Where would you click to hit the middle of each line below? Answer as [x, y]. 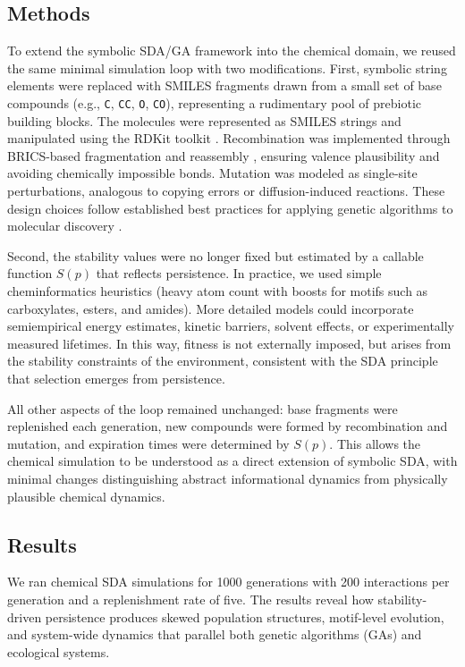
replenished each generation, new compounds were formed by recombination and [228, 426]
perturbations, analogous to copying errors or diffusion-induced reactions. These [226, 191]
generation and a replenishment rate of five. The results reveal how [190, 599]
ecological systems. [59, 651]
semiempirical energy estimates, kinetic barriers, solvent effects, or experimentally [231, 326]
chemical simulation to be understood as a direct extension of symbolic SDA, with [232, 461]
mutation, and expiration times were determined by [148, 443]
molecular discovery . [65, 226]
